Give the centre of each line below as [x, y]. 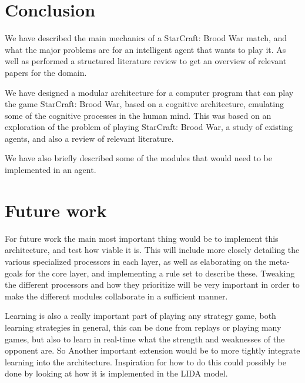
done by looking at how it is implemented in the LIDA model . [116, 373]
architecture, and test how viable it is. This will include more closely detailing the [152, 250]
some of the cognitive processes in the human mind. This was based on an [138, 115]
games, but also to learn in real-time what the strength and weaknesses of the [145, 339]
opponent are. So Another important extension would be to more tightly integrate [152, 350]
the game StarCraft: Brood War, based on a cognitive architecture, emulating [144, 104]
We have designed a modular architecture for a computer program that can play [149, 92]
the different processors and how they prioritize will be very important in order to [152, 284]
